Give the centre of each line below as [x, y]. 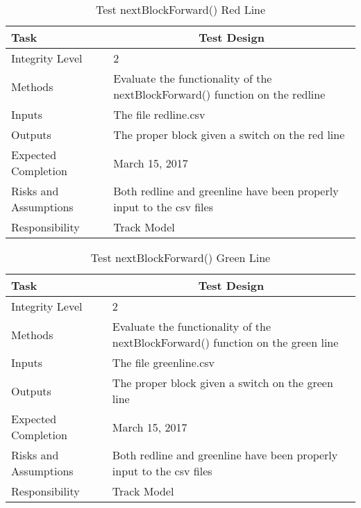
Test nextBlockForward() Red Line [180, 9]
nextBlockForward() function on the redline [219, 94]
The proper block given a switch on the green [223, 383]
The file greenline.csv [163, 362]
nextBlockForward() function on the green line [225, 342]
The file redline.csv [159, 114]
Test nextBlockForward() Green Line [180, 257]
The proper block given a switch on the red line [229, 134]
